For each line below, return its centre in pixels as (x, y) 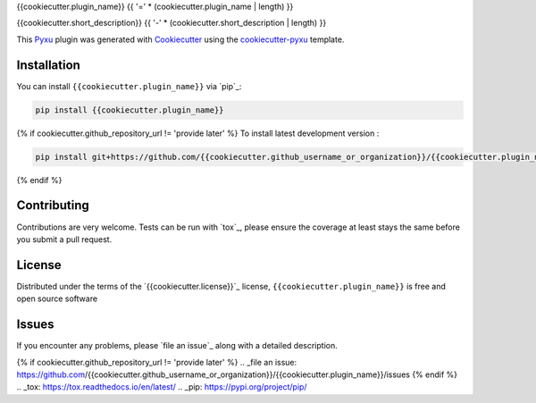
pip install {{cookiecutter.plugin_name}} (130, 110)
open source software (57, 298)
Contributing (53, 206)
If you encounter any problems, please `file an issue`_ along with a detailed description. (177, 346)
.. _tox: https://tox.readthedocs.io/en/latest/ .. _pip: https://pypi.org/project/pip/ (162, 387)
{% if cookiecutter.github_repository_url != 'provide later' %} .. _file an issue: (157, 362)
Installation (48, 65)
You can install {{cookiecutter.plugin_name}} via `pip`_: (129, 86)
